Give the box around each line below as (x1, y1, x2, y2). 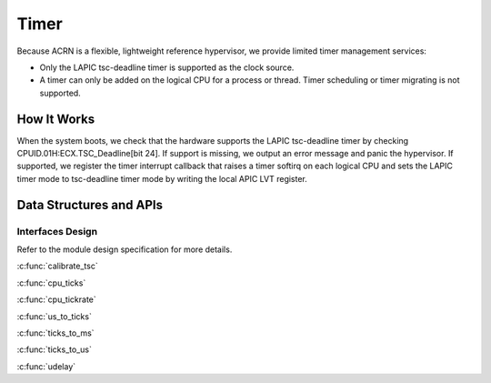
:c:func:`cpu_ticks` (16, 277, 86, 288)
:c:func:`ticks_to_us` (16, 344, 93, 355)
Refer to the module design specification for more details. (16, 244, 233, 255)
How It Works (16, 111, 95, 126)
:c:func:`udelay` (16, 360, 76, 372)
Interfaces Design (16, 225, 98, 237)
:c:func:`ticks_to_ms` (16, 328, 95, 338)
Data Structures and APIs (16, 197, 164, 213)
